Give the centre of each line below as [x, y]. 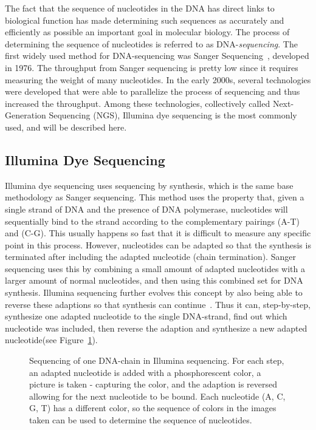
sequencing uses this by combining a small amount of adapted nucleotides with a [155, 268]
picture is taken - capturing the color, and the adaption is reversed [153, 384]
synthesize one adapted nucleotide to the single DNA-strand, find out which [146, 316]
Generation [26, 115]
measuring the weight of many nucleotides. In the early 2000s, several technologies [158, 79]
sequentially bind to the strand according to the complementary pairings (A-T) [152, 221]
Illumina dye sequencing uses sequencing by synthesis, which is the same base [149, 185]
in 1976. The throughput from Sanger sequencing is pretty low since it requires [152, 67]
